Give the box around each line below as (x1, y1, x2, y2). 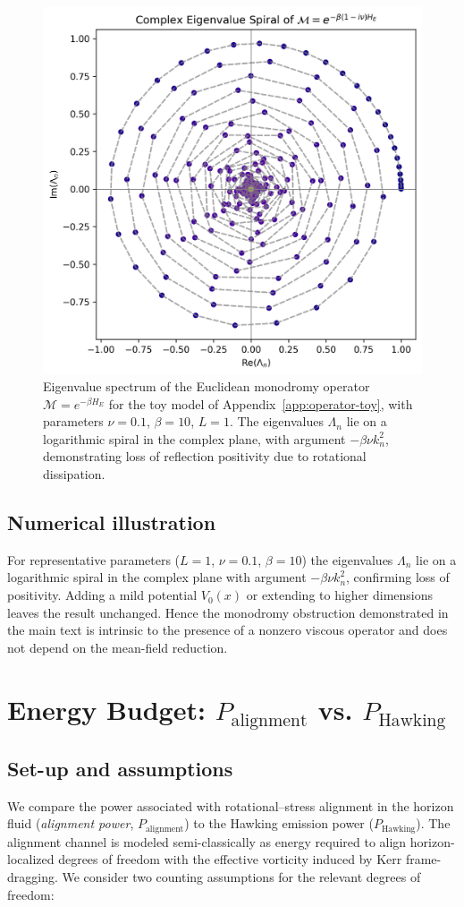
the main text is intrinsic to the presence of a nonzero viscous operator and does (7, 620, 448, 639)
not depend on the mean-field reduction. (7, 637, 228, 656)
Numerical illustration (7, 509, 216, 536)
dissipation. (43, 465, 105, 483)
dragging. (7, 867, 58, 886)
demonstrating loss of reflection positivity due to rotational (43, 447, 367, 466)
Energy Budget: (7, 690, 206, 727)
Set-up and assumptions (7, 754, 233, 782)
